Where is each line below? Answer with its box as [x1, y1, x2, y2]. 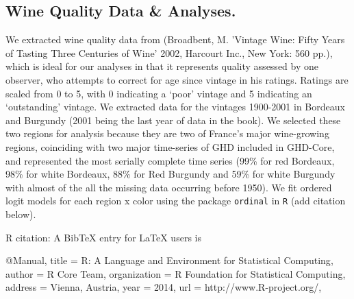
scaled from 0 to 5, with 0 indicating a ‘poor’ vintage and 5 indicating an [5, 86, 312, 100]
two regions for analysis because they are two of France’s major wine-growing [5, 126, 329, 141]
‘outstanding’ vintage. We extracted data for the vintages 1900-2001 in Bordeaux [5, 99, 345, 114]
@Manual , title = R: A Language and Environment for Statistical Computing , [5, 253, 333, 267]
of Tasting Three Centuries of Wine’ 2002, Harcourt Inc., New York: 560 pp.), [5, 45, 333, 60]
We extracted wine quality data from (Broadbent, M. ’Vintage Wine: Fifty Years [5, 32, 345, 47]
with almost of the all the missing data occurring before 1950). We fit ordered [5, 180, 332, 194]
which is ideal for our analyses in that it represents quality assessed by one [5, 59, 318, 73]
